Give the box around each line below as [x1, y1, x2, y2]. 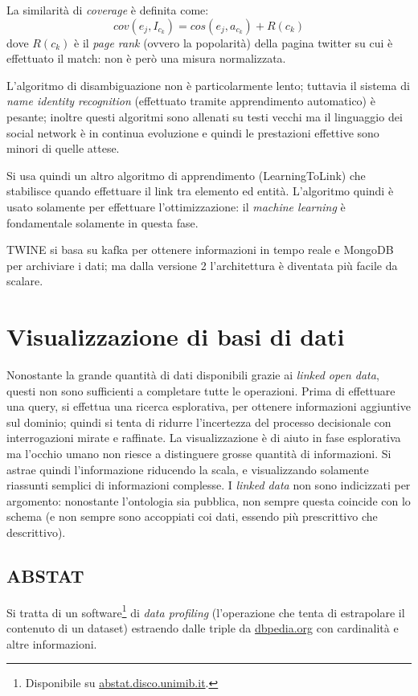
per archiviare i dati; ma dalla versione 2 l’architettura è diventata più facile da [6, 256, 398, 273]
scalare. [6, 272, 43, 289]
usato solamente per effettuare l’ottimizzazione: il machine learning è [6, 198, 346, 215]
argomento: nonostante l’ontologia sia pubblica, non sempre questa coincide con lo [6, 492, 411, 509]
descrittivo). [6, 523, 66, 540]
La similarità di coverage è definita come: [6, 2, 209, 18]
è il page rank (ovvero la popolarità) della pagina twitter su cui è [74, 34, 393, 51]
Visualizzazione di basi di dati [6, 320, 345, 353]
